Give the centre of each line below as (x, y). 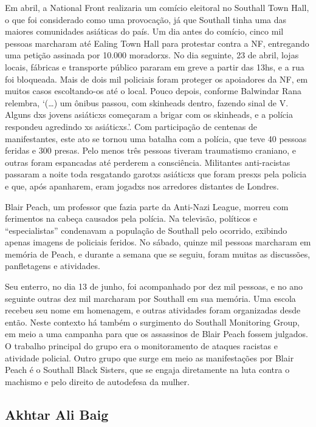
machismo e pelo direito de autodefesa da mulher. (97, 381)
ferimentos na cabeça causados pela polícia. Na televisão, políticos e (131, 218)
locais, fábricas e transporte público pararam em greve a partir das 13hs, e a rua (155, 67)
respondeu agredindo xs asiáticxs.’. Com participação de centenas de (131, 126)
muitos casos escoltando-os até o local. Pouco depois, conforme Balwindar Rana (153, 91)
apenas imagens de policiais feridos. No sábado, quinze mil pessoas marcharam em (158, 242)
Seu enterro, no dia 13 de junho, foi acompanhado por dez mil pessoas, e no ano (154, 286)
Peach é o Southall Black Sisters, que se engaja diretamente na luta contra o (147, 370)
